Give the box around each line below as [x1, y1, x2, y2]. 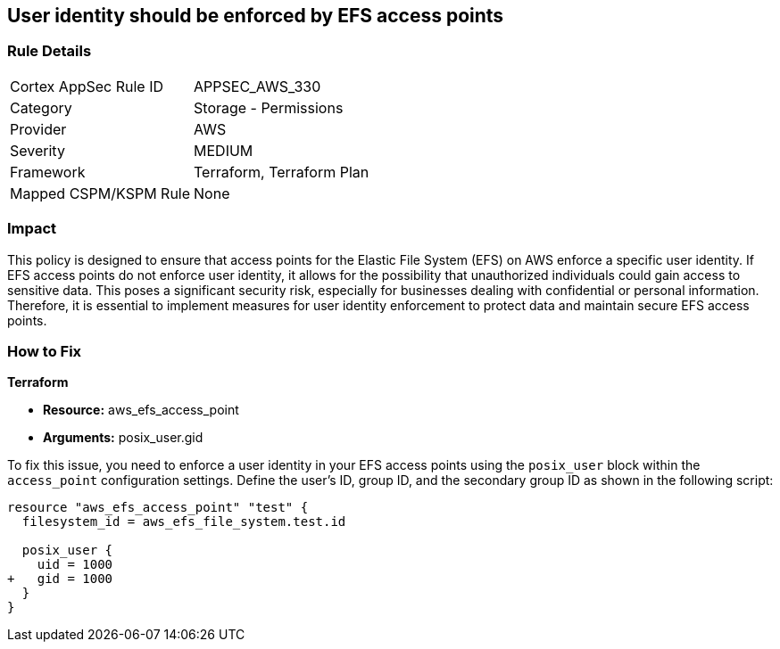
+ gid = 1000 [7, 571, 113, 587]
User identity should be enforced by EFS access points [7, 4, 504, 27]
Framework [10, 162, 86, 181]
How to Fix [7, 341, 82, 360]
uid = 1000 [37, 557, 113, 572]
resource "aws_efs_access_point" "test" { [7, 500, 309, 515]
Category [10, 98, 72, 117]
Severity [10, 141, 65, 160]
